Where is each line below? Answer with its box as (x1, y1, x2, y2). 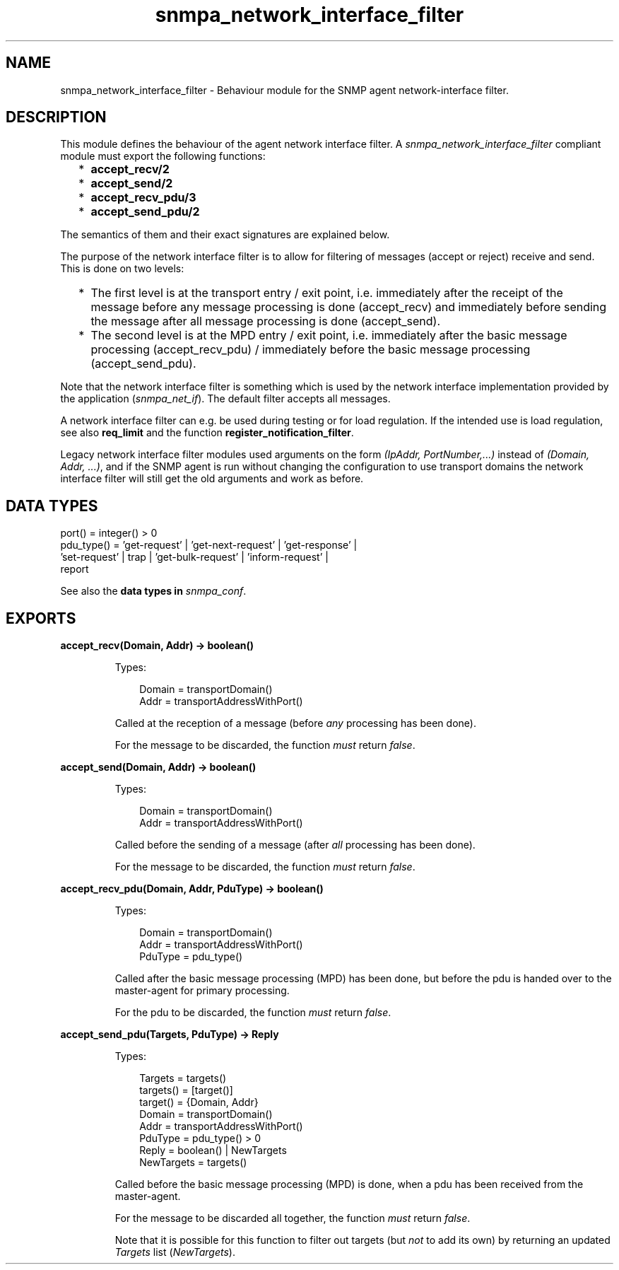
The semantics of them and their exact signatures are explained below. (60, 228, 390, 241)
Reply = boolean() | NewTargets (139, 1144, 287, 1157)
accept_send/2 (90, 176, 173, 191)
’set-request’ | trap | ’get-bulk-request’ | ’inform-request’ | (60, 551, 329, 564)
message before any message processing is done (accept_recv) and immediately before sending (90, 300, 607, 315)
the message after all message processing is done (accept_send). (90, 314, 441, 329)
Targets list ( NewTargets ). (114, 1246, 235, 1259)
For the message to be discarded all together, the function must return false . (114, 1212, 471, 1225)
